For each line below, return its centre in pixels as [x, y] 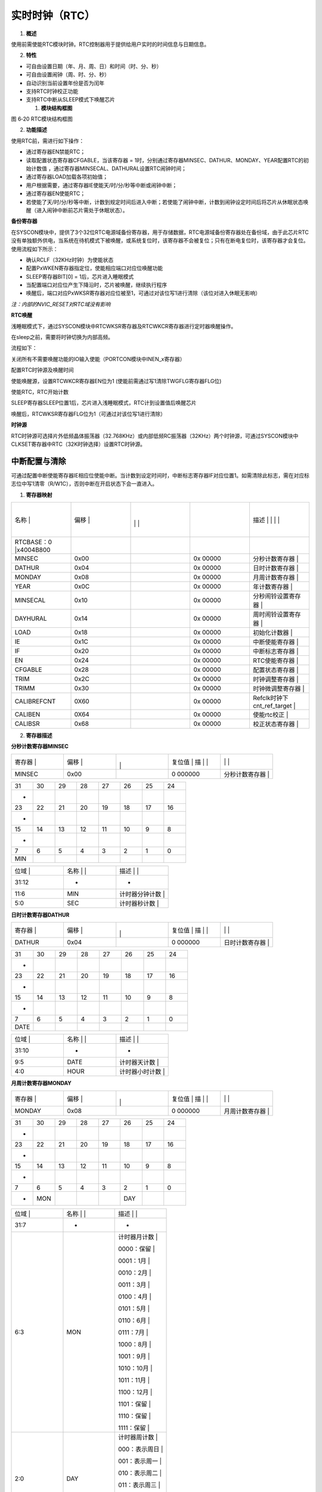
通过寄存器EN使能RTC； [56, 193]
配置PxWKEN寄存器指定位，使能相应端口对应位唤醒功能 [95, 268]
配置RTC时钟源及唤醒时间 [42, 370]
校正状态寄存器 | [275, 724]
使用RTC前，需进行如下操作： [48, 141]
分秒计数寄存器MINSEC [40, 747]
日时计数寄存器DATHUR [40, 915]
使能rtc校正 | [270, 715]
